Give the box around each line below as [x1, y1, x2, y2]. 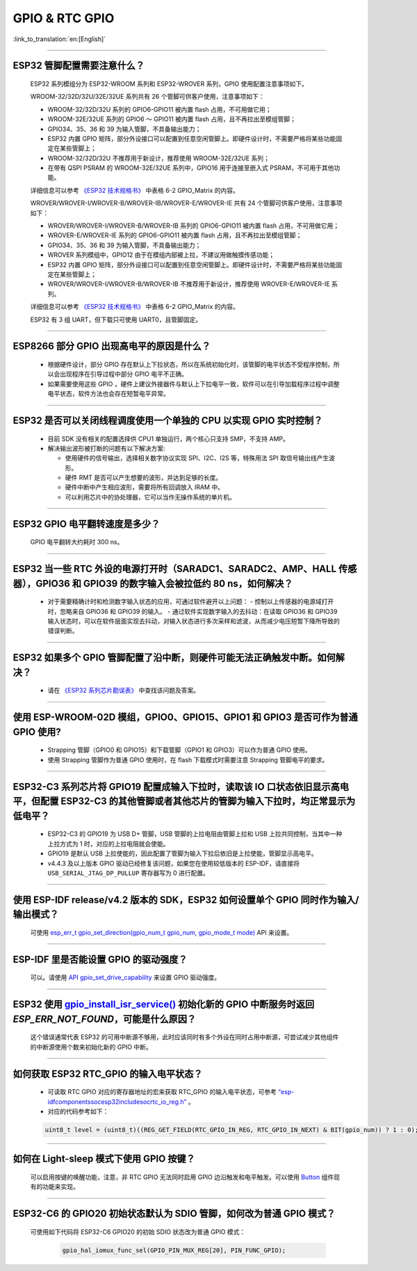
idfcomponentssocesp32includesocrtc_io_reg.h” [47, 1097, 187, 1106]
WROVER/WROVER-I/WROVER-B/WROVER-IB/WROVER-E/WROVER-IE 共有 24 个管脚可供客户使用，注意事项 [30, 199, 343, 207]
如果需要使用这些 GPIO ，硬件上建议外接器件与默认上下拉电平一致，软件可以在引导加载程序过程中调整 [47, 379, 340, 388]
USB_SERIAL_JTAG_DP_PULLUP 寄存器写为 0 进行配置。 [47, 869, 210, 877]
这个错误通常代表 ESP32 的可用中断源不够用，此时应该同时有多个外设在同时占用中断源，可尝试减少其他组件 [30, 1033, 339, 1041]
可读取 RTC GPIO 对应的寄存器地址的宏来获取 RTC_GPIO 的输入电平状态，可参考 [47, 1088, 277, 1096]
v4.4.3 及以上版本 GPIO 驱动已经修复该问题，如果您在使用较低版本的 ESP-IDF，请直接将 [47, 859, 300, 867]
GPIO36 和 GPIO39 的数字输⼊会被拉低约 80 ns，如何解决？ [35, 578, 293, 590]
